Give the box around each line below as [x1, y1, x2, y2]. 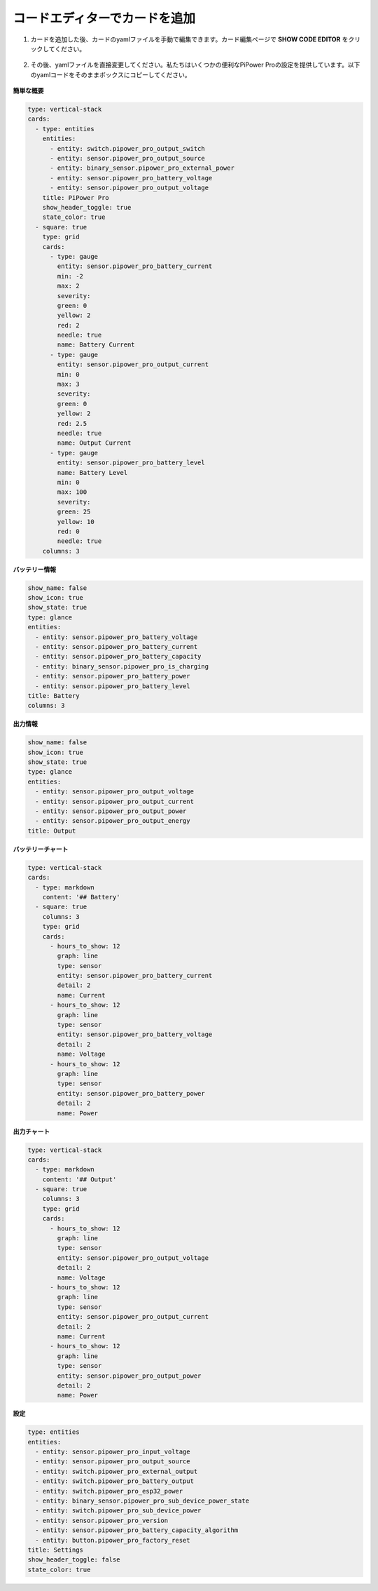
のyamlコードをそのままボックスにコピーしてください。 [30, 70, 192, 79]
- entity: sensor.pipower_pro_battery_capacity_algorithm [35, 1526, 239, 1534]
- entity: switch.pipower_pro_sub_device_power [35, 1507, 202, 1515]
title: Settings [27, 1545, 84, 1554]
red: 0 [57, 527, 80, 535]
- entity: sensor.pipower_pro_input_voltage [35, 1448, 190, 1456]
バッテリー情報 [13, 565, 56, 573]
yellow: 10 [57, 518, 94, 525]
